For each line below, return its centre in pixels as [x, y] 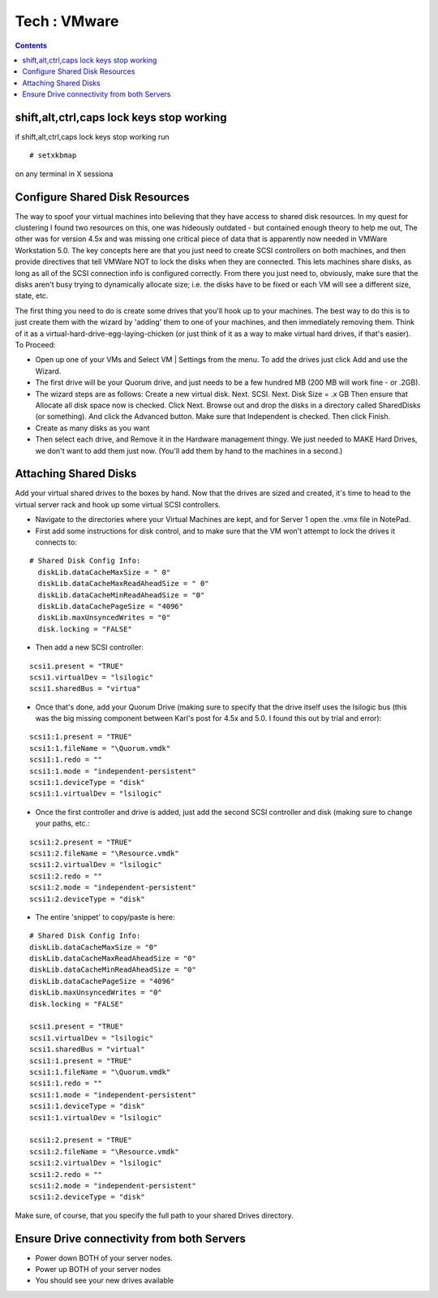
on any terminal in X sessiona [64, 174]
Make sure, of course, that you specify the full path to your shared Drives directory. [154, 1215]
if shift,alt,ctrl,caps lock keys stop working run [92, 137]
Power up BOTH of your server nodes [98, 1269]
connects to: [56, 542]
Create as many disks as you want [92, 428]
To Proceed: [35, 345]
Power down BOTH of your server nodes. [104, 1257]
